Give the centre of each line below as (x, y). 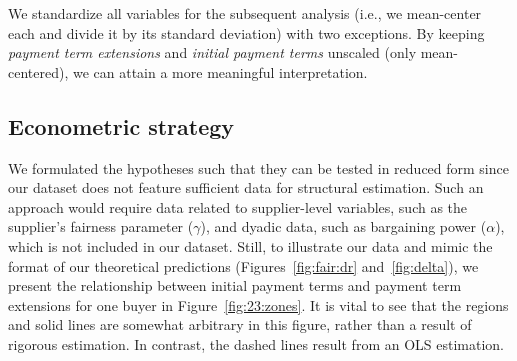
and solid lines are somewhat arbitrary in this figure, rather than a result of (240, 324)
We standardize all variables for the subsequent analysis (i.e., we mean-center (245, 13)
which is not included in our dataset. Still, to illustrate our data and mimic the (250, 245)
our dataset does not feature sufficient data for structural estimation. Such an (246, 187)
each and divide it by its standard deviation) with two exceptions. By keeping (246, 32)
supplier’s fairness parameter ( (101, 226)
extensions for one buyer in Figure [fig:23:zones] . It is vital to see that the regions (258, 304)
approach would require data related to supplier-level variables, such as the (238, 206)
